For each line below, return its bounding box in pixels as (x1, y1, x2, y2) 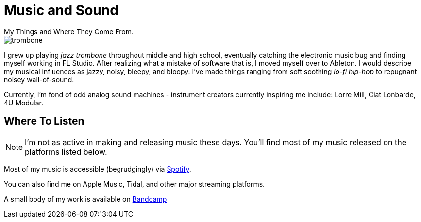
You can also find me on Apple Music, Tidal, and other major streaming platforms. (4, 179, 265, 188)
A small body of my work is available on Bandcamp (4, 194, 167, 203)
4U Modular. (4, 98, 43, 107)
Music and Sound (4, 2, 118, 18)
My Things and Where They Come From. (4, 27, 134, 36)
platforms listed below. (25, 147, 107, 157)
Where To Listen (4, 115, 84, 128)
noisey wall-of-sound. (4, 75, 74, 84)
